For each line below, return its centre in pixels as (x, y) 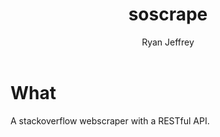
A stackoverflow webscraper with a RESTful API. (110, 120)
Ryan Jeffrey (168, 42)
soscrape (168, 14)
